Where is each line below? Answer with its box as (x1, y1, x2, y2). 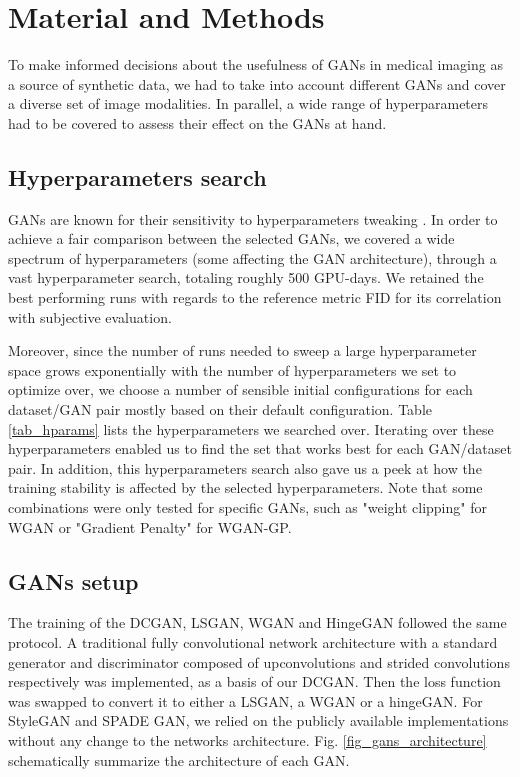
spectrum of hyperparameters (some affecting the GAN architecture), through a (8, 247, 497, 268)
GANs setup (8, 565, 139, 596)
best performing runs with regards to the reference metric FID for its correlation (8, 287, 502, 308)
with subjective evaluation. (8, 306, 172, 327)
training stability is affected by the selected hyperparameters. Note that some (8, 477, 483, 498)
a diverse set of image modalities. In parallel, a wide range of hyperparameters (8, 93, 489, 114)
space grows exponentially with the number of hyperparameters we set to (8, 359, 457, 380)
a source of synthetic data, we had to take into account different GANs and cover (8, 73, 506, 94)
